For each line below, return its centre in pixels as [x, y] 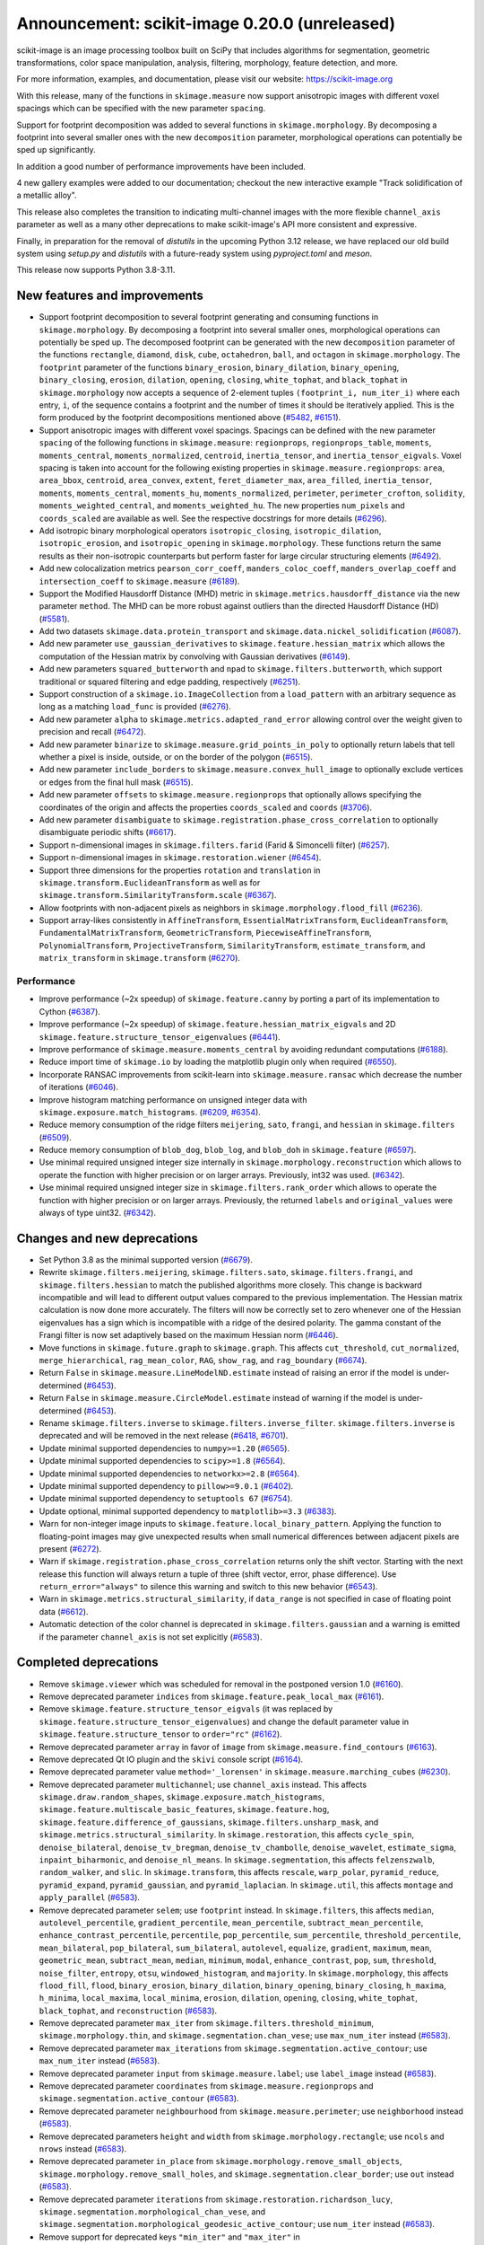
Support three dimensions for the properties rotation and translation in [180, 870]
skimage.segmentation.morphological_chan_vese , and [152, 2211]
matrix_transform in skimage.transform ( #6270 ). [140, 958]
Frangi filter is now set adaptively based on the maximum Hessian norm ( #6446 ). [189, 1335]
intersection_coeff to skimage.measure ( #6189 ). [139, 581]
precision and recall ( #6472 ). [93, 732]
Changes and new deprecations [108, 1238]
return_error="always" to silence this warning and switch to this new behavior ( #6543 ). [208, 1587]
